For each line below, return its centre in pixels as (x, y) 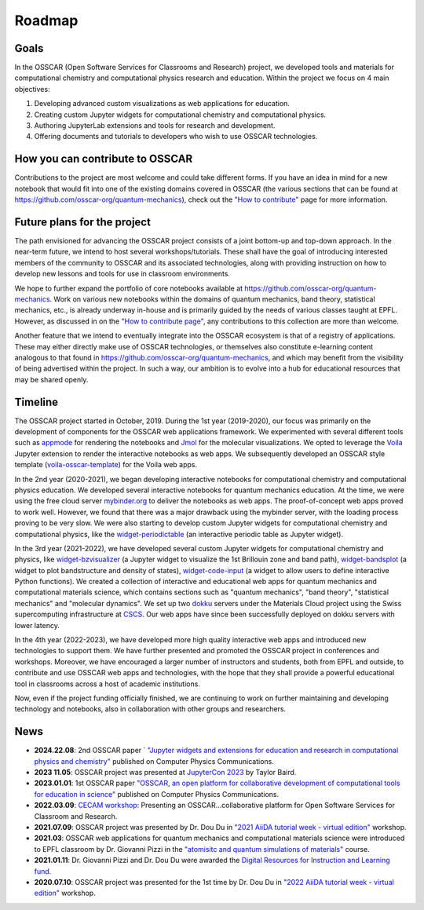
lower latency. (37, 625)
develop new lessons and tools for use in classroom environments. (122, 274)
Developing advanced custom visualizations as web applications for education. (162, 104)
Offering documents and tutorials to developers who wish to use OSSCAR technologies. (176, 137)
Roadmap (46, 20)
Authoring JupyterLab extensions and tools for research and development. (155, 126)
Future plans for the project (82, 222)
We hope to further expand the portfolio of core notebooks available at (129, 288)
